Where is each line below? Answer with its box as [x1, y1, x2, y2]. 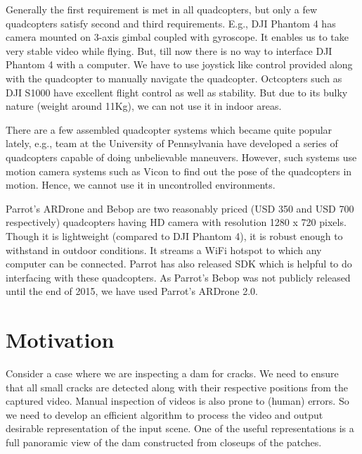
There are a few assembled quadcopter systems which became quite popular [6, 122, 332, 137]
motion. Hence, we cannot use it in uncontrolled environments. [6, 177, 276, 192]
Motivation [6, 325, 115, 354]
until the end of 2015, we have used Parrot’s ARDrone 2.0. [6, 284, 259, 298]
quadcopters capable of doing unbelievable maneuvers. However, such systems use [6, 149, 357, 164]
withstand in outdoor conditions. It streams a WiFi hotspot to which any [6, 242, 322, 257]
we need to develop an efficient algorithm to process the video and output [6, 407, 323, 422]
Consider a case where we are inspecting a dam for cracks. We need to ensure [6, 366, 339, 380]
